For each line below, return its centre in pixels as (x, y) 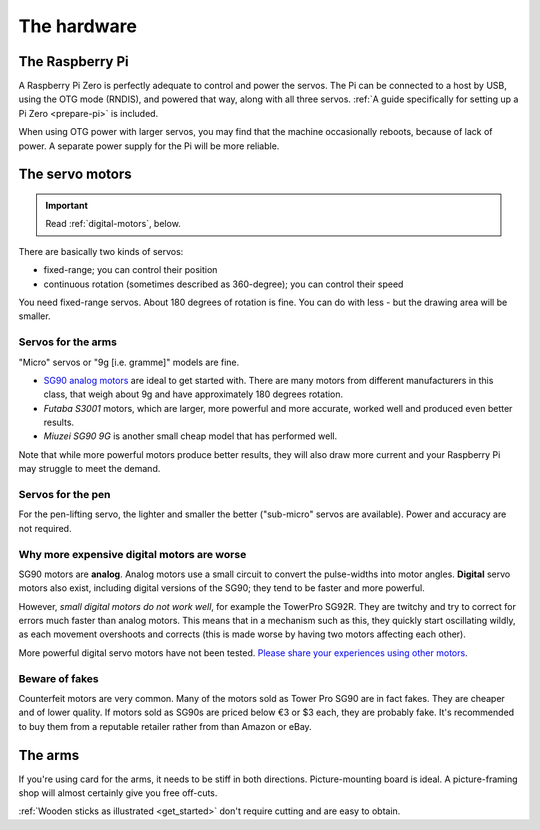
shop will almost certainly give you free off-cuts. (118, 793)
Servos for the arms (67, 342)
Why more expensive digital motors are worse (132, 554)
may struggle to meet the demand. (89, 469)
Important (67, 206)
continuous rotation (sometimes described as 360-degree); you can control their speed (223, 284)
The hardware (77, 26)
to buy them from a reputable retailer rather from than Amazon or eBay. (165, 726)
